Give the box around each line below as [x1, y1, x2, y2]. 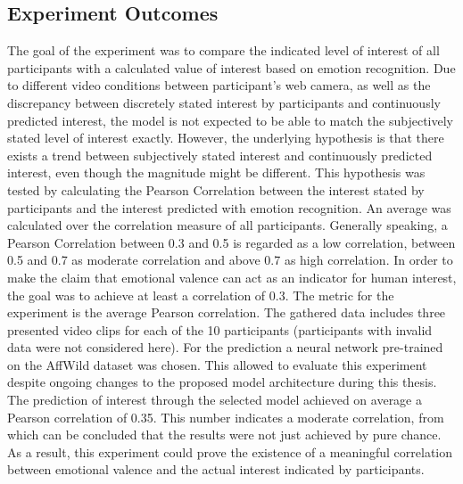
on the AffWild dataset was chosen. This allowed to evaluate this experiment [7, 355, 427, 373]
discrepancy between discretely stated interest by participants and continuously [7, 93, 441, 111]
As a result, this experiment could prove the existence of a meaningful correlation [7, 442, 453, 461]
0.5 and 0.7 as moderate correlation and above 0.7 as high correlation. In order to [7, 250, 453, 269]
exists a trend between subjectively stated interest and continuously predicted [7, 145, 433, 164]
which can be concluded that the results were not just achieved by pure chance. [7, 425, 442, 444]
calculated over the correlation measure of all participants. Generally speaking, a [7, 216, 448, 234]
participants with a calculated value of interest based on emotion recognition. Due [7, 58, 456, 77]
